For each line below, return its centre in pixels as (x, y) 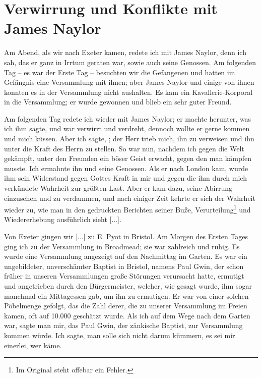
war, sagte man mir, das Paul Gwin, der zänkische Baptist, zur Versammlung (123, 325)
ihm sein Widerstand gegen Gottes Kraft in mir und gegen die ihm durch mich (125, 178)
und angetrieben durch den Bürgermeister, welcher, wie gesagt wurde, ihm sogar (128, 286)
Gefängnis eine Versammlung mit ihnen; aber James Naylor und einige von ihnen (129, 82)
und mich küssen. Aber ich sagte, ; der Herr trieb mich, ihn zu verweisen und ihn (129, 139)
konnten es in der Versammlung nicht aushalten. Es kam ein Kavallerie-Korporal (128, 92)
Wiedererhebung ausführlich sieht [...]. (63, 219)
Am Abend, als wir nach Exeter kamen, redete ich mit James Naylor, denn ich (125, 52)
